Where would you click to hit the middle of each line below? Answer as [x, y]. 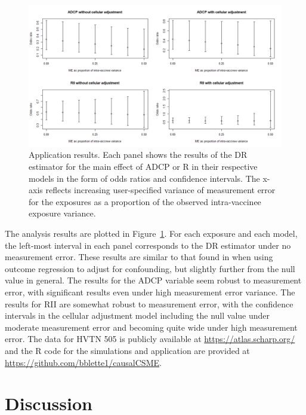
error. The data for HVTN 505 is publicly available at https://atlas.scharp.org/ [150, 339]
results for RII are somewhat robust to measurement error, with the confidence [149, 303]
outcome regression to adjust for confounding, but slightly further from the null [150, 268]
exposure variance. [62, 213]
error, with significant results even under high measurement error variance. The [150, 292]
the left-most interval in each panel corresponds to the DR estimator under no [148, 245]
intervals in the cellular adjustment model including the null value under [137, 315]
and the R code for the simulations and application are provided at [127, 350]
